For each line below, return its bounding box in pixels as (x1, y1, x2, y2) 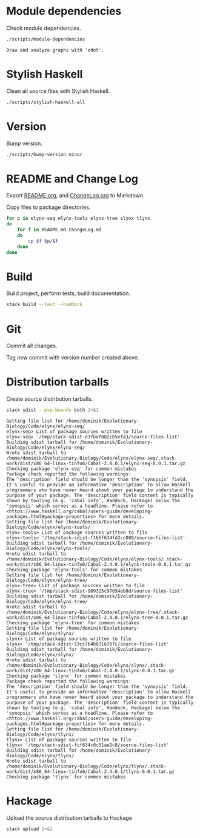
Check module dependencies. (6, 24, 82, 32)
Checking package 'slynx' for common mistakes (6, 673, 126, 680)
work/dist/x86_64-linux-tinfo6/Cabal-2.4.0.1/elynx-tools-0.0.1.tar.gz (6, 562, 191, 568)
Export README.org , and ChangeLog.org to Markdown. (6, 192, 145, 199)
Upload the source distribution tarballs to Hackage (6, 814, 132, 821)
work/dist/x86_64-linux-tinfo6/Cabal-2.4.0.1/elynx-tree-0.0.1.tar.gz (6, 615, 188, 621)
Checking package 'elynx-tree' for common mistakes (6, 620, 139, 626)
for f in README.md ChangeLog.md (17, 227, 102, 233)
